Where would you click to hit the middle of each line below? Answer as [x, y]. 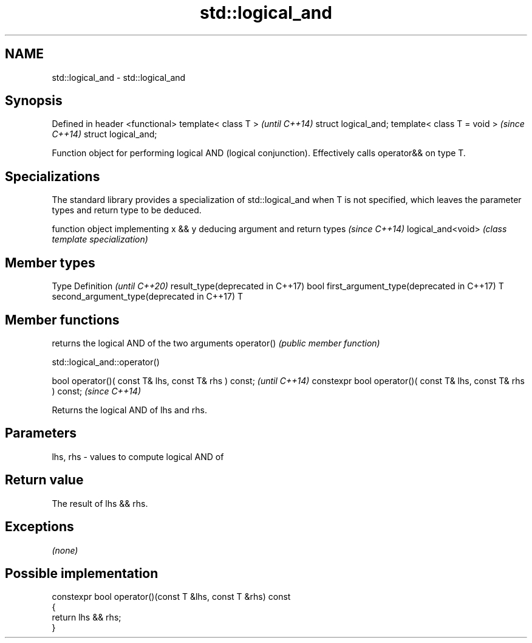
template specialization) [100, 239]
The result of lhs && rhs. [100, 503]
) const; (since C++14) [97, 391]
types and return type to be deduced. [127, 210]
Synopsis [34, 101]
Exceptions [39, 527]
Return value [44, 480]
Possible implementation [82, 573]
